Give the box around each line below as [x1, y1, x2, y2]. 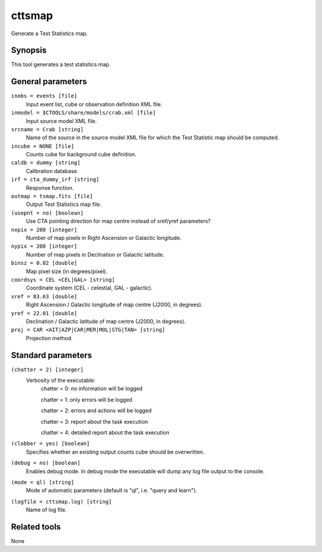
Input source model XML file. [26, 117, 97, 125]
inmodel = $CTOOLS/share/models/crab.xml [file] [11, 109, 156, 116]
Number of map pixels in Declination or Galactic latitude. [26, 251, 165, 258]
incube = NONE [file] [11, 143, 75, 149]
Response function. [26, 184, 74, 191]
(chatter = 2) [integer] [11, 366, 83, 373]
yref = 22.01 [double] [11, 310, 78, 316]
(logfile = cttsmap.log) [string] [11, 498, 112, 505]
